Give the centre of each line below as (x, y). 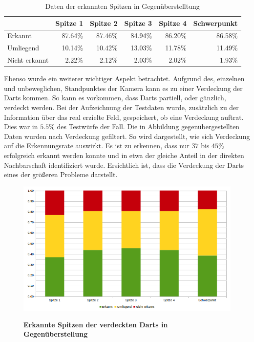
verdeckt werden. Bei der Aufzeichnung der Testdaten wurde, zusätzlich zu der (121, 107)
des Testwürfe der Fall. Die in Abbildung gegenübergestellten (148, 126)
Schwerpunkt (215, 23)
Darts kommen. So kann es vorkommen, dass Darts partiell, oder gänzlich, (115, 98)
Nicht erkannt (28, 60)
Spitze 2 (104, 23)
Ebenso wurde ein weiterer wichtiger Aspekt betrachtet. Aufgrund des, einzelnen (124, 79)
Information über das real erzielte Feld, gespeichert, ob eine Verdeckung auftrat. (124, 117)
